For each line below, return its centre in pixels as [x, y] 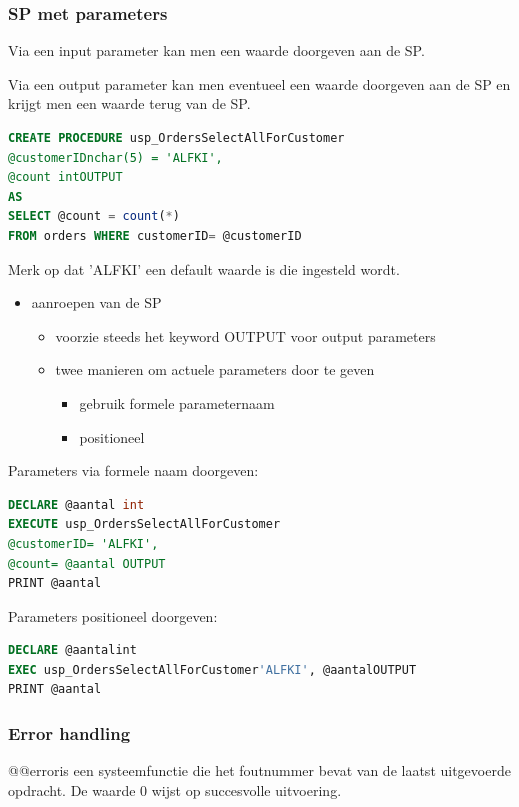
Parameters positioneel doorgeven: [113, 615]
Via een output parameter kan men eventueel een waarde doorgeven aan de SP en [259, 83]
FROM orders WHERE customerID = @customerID [155, 235]
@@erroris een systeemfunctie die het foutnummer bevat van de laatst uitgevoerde [259, 770]
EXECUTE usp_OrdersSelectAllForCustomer [144, 524]
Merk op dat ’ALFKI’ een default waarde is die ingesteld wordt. [204, 268]
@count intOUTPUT [65, 177]
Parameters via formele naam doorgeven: [133, 470]
